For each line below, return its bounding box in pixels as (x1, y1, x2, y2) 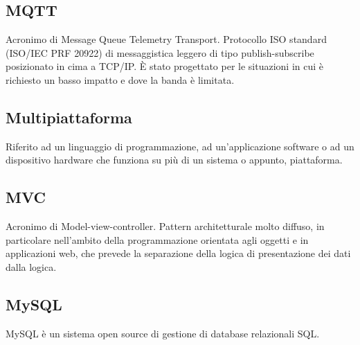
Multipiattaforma (6, 106, 132, 127)
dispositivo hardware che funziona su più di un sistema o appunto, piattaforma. (6, 152, 343, 167)
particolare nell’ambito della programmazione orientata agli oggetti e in (6, 232, 309, 247)
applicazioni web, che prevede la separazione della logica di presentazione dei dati (6, 246, 351, 260)
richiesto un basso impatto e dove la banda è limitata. (6, 72, 235, 87)
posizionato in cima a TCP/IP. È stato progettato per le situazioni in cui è (6, 59, 324, 73)
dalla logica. (6, 259, 57, 274)
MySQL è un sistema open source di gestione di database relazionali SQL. (6, 326, 320, 340)
